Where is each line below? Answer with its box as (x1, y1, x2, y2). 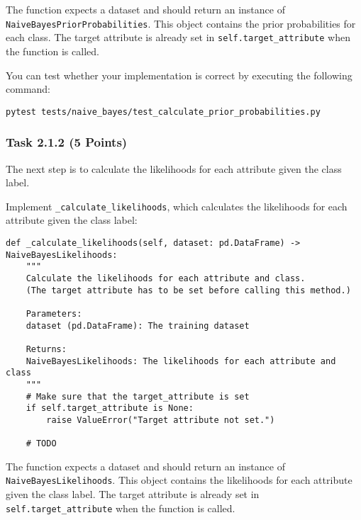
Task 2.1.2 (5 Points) (6, 133, 128, 151)
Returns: (26, 344, 67, 354)
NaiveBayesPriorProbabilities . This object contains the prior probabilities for (6, 16, 356, 30)
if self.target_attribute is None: (26, 403, 194, 414)
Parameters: (26, 308, 82, 319)
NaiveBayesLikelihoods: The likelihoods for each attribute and (26, 356, 336, 366)
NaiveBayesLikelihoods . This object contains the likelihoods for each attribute (6, 473, 352, 487)
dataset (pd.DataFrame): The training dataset (26, 320, 250, 331)
